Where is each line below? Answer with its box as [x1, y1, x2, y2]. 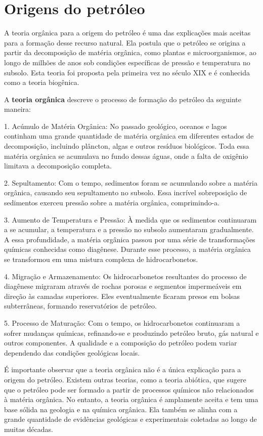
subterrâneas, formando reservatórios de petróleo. [4, 300, 157, 311]
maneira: [4, 104, 31, 114]
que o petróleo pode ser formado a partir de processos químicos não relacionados [4, 384, 254, 395]
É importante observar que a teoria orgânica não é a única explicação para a [4, 364, 241, 375]
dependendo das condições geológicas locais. [4, 347, 140, 358]
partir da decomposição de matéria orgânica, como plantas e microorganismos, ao [4, 47, 256, 58]
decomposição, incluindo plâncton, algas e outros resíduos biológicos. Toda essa [4, 141, 249, 151]
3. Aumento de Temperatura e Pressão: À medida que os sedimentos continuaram [4, 214, 257, 225]
